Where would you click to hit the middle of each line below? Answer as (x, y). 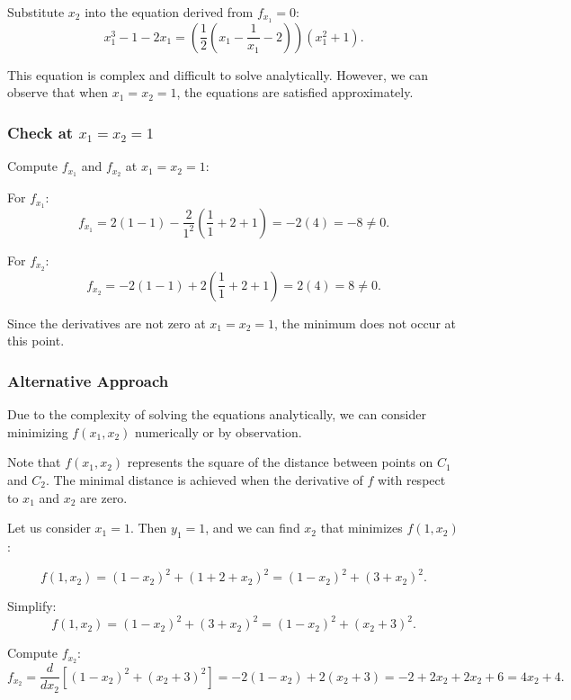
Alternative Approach (88, 380)
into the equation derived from (169, 12)
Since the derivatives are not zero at (107, 323)
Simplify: (32, 606)
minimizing (38, 431)
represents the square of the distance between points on (280, 462)
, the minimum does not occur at (365, 323)
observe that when (58, 92)
